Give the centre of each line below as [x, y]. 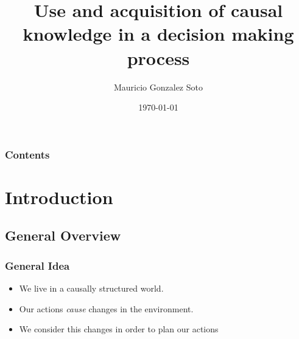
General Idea [37, 265]
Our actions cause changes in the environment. [106, 308]
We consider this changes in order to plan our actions [119, 329]
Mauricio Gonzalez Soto [158, 87]
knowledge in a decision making [158, 34]
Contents [27, 154]
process [158, 57]
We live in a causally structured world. [91, 288]
